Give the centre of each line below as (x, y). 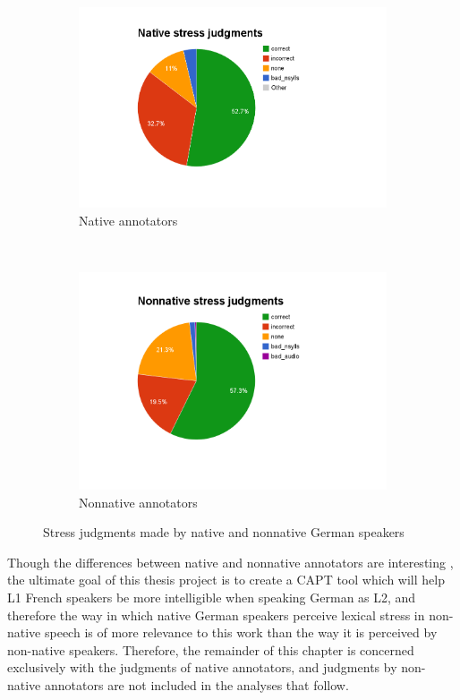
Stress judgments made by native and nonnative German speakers (224, 532)
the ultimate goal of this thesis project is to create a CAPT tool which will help (226, 580)
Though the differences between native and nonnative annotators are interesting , (230, 562)
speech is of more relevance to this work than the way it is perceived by (241, 632)
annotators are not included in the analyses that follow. (196, 684)
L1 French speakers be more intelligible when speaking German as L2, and (212, 597)
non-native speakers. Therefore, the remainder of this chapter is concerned (211, 649)
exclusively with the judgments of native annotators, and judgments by (202, 667)
